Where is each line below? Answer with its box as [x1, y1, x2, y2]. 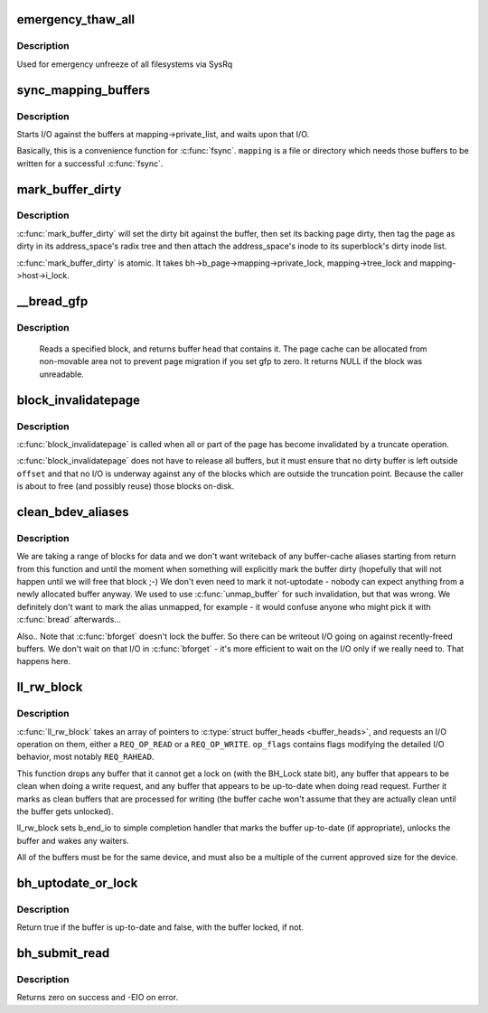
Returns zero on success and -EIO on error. [16, 992, 179, 1003]
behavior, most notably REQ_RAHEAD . [16, 751, 155, 763]
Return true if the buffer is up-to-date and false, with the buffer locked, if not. [16, 922, 305, 933]
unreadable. [39, 369, 85, 380]
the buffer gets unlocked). [16, 805, 114, 817]
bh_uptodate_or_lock [16, 875, 138, 890]
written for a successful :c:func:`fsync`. [16, 158, 164, 169]
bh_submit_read [16, 945, 110, 961]
